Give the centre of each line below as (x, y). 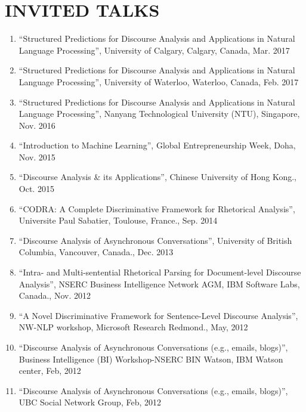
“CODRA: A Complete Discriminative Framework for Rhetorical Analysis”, (157, 208)
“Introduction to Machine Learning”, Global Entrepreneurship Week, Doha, (157, 145)
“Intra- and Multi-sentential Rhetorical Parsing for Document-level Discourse (160, 272)
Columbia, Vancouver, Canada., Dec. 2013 (96, 252)
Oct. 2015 (36, 189)
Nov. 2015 (37, 157)
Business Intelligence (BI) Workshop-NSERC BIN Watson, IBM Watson (151, 359)
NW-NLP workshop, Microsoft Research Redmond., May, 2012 (133, 327)
